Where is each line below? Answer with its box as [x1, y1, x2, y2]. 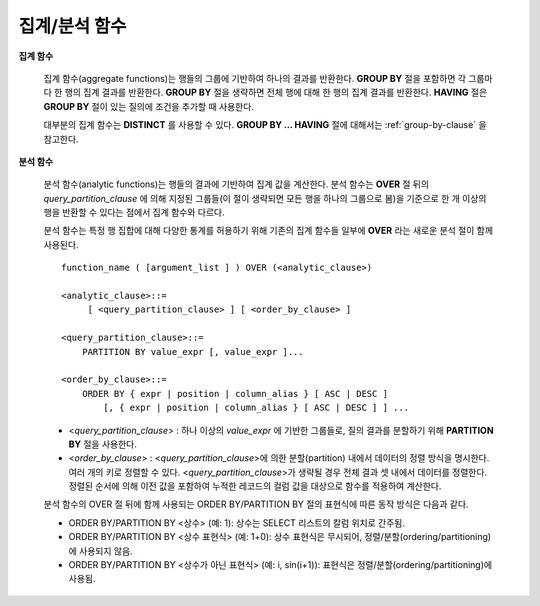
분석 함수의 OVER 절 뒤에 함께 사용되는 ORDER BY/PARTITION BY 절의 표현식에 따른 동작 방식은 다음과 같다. [43, 498, 469, 510]
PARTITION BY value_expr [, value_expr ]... [81, 346, 304, 357]
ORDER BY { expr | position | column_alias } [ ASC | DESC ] [81, 388, 389, 399]
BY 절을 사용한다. [68, 438, 137, 450]
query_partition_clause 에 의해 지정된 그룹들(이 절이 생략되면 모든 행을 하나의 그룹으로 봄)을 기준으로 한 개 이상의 [43, 192, 487, 204]
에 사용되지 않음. [68, 545, 134, 557]
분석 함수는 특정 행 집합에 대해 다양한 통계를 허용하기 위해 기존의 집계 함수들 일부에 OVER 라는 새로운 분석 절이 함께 [43, 225, 494, 237]
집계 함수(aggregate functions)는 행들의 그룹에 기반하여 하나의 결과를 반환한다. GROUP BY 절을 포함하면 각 [43, 72, 467, 84]
